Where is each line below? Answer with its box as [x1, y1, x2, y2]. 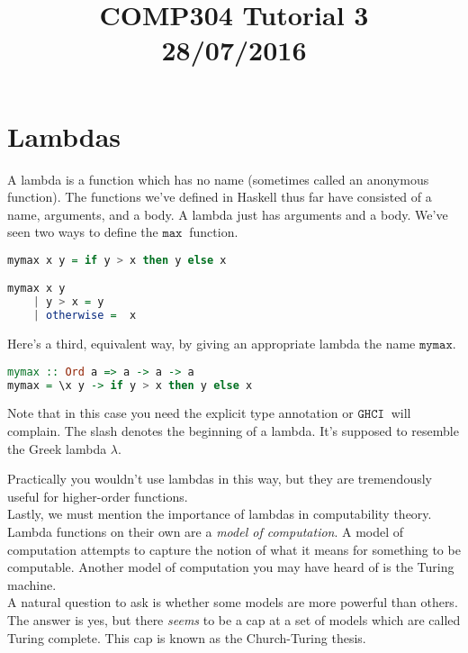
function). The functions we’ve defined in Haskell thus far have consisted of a [7, 187, 432, 206]
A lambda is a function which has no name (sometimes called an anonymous [7, 169, 429, 188]
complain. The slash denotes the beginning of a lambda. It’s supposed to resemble [7, 421, 459, 440]
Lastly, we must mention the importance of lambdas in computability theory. [7, 504, 432, 523]
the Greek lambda [7, 439, 107, 458]
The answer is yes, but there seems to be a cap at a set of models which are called [7, 610, 461, 629]
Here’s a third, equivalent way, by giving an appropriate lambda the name [7, 334, 416, 353]
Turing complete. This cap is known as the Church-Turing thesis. [7, 628, 366, 647]
